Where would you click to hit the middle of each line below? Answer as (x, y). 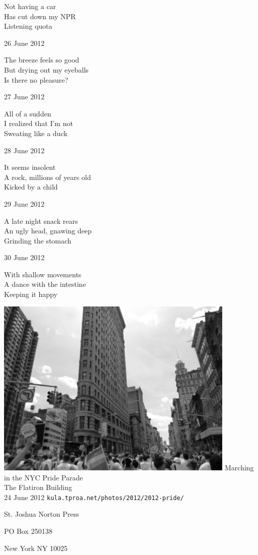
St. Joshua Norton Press (42, 514)
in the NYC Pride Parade (44, 477)
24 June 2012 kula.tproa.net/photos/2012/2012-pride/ (94, 497)
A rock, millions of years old (48, 177)
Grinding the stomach (38, 240)
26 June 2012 (24, 43)
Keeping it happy (31, 294)
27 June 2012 (24, 97)
